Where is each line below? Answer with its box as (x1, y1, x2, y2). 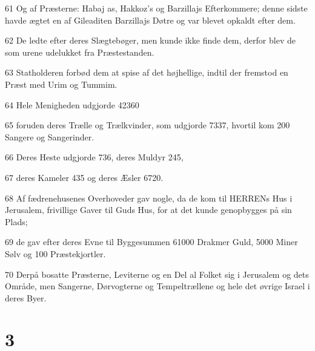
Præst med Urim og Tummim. (5, 77, 118, 90)
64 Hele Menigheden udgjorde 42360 (5, 98, 139, 111)
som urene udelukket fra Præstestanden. (5, 45, 154, 58)
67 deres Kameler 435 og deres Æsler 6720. (5, 171, 164, 183)
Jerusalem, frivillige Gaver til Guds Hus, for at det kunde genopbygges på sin (5, 203, 292, 216)
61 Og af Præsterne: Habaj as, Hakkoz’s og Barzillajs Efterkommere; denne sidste (5, 2, 308, 14)
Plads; (5, 215, 28, 228)
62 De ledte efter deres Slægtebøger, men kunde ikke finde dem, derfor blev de (5, 34, 296, 47)
